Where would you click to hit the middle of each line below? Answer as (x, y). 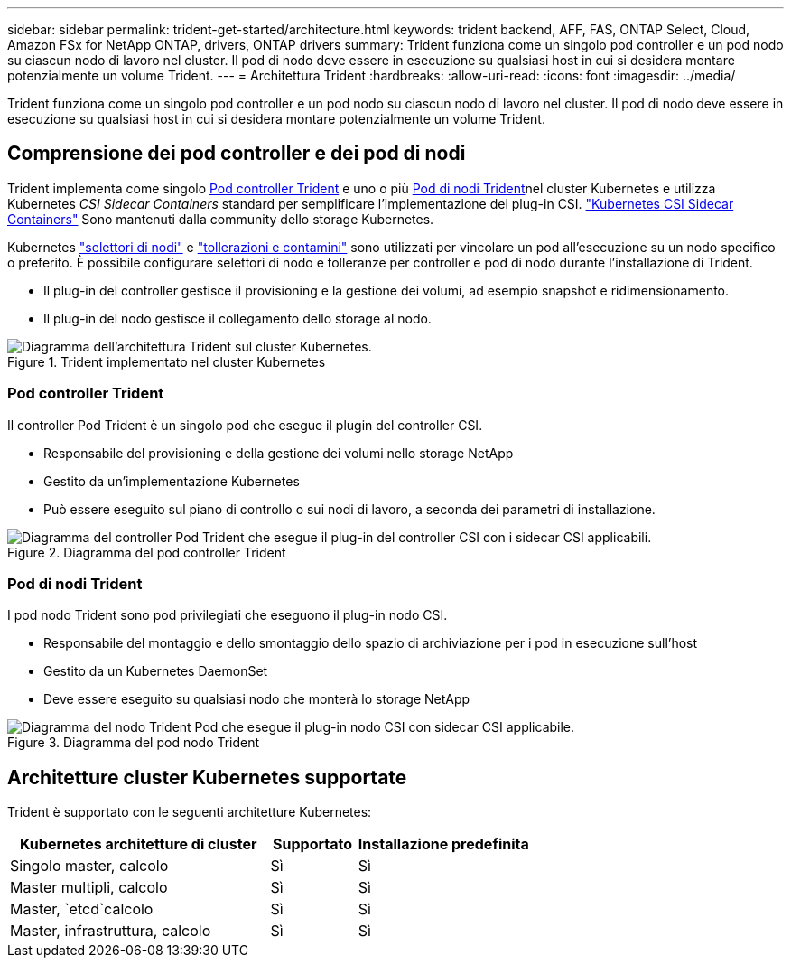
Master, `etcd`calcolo (82, 909)
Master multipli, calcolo (89, 888)
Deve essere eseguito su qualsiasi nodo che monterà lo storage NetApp (257, 699)
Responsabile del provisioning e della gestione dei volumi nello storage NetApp (279, 453)
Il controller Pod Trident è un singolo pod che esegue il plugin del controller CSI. (245, 425)
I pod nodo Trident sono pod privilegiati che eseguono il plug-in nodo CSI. (228, 615)
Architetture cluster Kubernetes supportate (207, 777)
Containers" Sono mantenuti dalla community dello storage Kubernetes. (221, 219)
